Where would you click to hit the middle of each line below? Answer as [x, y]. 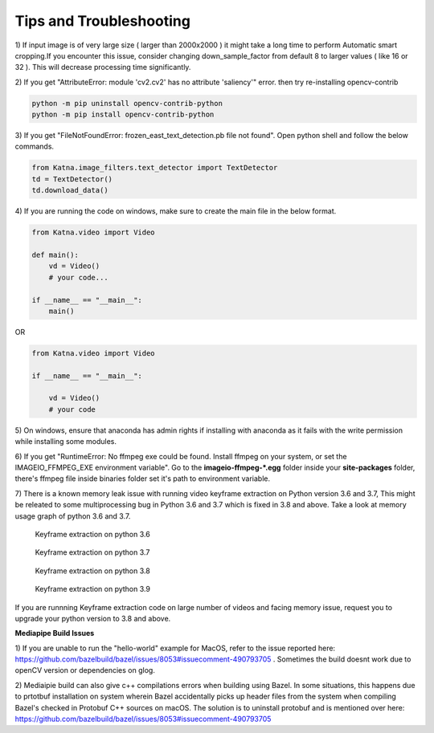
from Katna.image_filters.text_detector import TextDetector [155, 168]
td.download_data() [70, 190]
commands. [35, 147]
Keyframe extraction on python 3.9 [92, 589]
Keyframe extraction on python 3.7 [92, 552]
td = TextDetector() [72, 179]
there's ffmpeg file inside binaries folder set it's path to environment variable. [143, 478]
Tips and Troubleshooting [102, 21]
